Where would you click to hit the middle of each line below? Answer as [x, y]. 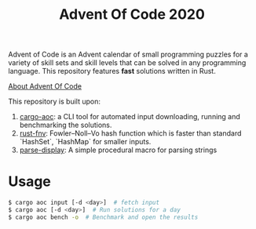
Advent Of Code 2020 [132, 15]
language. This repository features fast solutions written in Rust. [112, 71]
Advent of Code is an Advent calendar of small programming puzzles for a [128, 55]
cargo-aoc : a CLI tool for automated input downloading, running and [130, 117]
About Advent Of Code [45, 86]
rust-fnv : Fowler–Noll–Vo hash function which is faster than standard [130, 133]
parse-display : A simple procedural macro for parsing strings [118, 150]
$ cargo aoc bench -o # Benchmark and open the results [103, 217]
